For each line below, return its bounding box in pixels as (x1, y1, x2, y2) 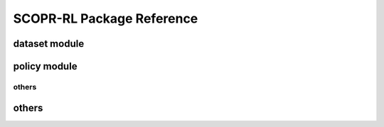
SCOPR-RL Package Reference (13, 11, 198, 26)
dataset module (13, 38, 85, 50)
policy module (13, 60, 78, 72)
